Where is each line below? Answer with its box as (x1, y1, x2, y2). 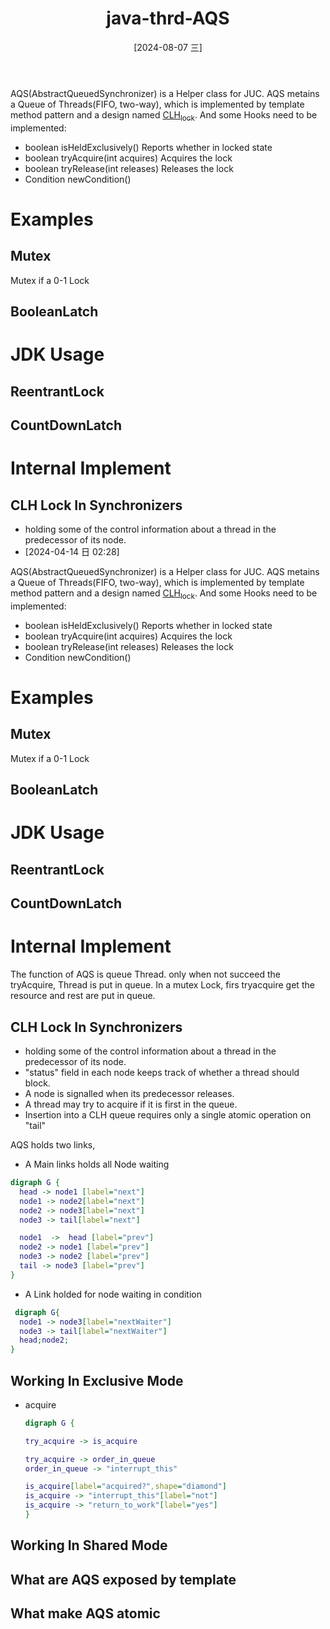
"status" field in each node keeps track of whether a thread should (24, 1067, 300, 1078)
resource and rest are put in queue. (10, 990, 156, 1002)
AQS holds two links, (10, 1139, 96, 1151)
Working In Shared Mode (10, 1537, 168, 1554)
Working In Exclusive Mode (10, 1372, 184, 1389)
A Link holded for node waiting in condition (24, 1288, 202, 1300)
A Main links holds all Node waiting (24, 1158, 170, 1170)
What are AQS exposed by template (10, 1571, 237, 1588)
